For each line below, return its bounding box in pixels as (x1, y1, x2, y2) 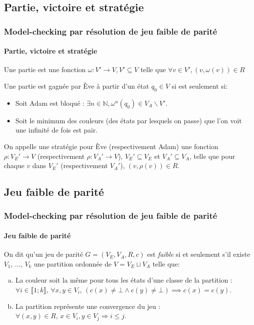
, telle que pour (189, 151, 235, 161)
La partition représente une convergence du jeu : (15, 301, 161, 311)
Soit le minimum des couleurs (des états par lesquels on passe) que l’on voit (15, 115, 242, 125)
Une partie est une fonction (4, 64, 86, 75)
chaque (4, 160, 24, 171)
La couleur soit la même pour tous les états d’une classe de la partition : (15, 275, 233, 285)
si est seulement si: (171, 81, 228, 91)
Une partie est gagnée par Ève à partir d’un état (4, 81, 149, 91)
